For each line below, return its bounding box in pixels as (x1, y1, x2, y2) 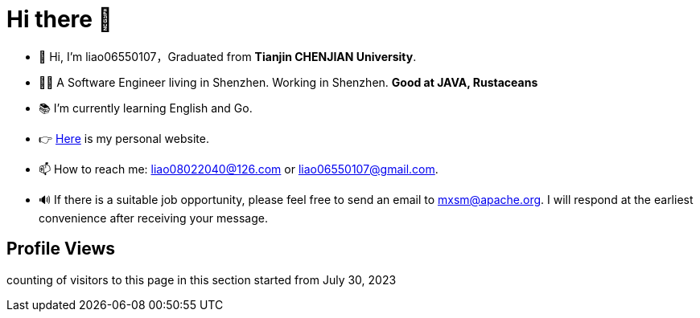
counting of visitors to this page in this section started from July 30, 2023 (6, 272, 397, 287)
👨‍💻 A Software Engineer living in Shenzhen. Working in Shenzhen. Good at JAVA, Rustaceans (39, 75, 538, 89)
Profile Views (6, 238, 116, 259)
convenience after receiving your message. (39, 210, 268, 225)
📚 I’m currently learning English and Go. (39, 100, 253, 115)
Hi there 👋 (6, 6, 113, 33)
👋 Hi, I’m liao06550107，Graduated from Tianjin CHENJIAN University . (39, 49, 417, 63)
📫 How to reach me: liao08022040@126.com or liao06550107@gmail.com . (39, 161, 439, 176)
